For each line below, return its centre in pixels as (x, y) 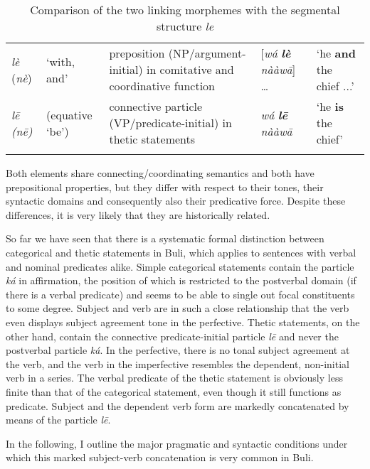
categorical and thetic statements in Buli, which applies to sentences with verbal (181, 252)
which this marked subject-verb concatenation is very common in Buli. (160, 457)
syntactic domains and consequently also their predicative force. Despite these (176, 201)
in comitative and (190, 69)
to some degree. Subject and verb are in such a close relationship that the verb (178, 308)
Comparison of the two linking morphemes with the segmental (185, 10)
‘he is (330, 106)
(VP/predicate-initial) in (170, 123)
